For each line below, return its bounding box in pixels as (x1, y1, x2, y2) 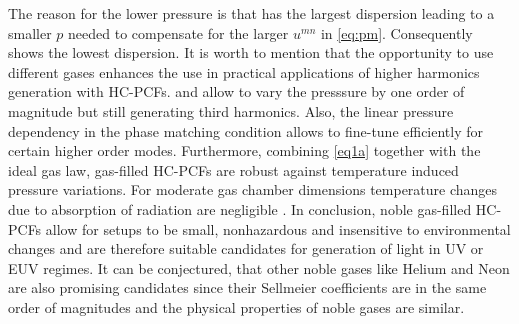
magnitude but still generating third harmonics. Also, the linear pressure (8, 100, 454, 121)
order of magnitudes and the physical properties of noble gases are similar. (8, 296, 465, 317)
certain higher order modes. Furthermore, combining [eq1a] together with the (8, 140, 481, 161)
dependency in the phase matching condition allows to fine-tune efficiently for (8, 120, 484, 141)
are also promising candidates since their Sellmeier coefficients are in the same (8, 277, 487, 298)
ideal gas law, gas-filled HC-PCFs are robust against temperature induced (8, 159, 459, 180)
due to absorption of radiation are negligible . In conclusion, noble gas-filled (8, 198, 472, 219)
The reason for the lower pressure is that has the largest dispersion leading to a (8, 3, 495, 23)
